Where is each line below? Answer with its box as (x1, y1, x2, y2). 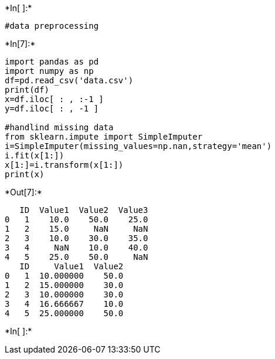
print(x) (5, 170, 45, 179)
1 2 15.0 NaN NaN (5, 224, 148, 233)
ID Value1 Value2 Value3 (19, 205, 148, 215)
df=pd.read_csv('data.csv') (5, 76, 134, 85)
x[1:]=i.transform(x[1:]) (5, 160, 124, 170)
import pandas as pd (5, 57, 99, 66)
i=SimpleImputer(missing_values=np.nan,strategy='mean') (5, 141, 272, 151)
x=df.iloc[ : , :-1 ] (5, 94, 104, 104)
